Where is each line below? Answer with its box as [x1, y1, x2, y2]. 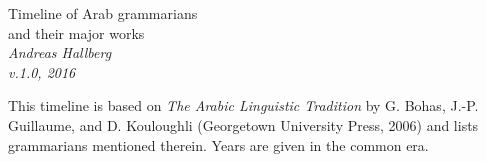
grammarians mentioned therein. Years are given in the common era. [8, 134, 429, 155]
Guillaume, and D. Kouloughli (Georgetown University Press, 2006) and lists [8, 114, 479, 135]
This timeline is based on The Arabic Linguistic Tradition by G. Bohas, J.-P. [8, 95, 479, 116]
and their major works [8, 22, 145, 43]
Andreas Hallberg [8, 42, 112, 63]
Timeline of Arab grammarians [8, 3, 198, 23]
